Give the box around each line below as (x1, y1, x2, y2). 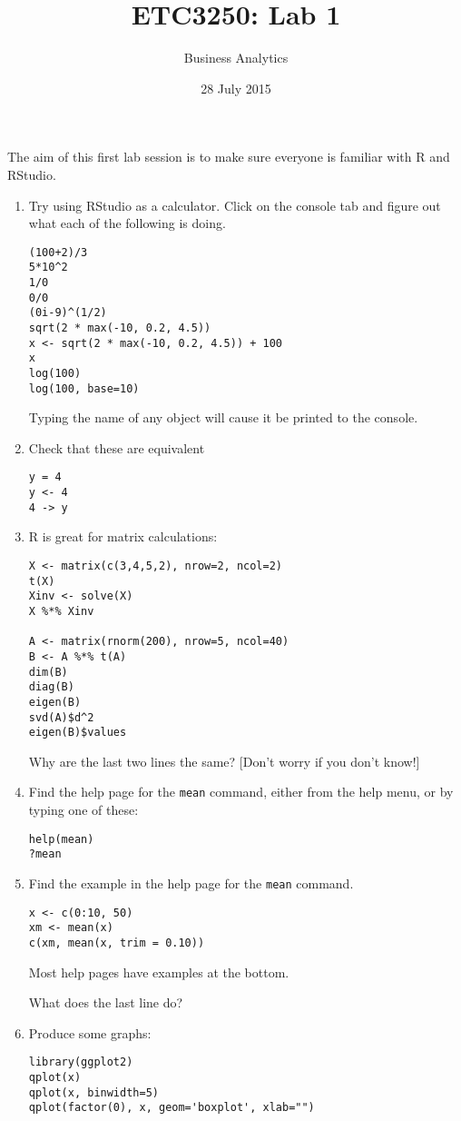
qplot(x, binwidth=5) (28, 1086, 159, 1099)
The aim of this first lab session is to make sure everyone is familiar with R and (7, 147, 450, 166)
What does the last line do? (28, 993, 183, 1012)
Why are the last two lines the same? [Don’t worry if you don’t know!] (28, 751, 420, 770)
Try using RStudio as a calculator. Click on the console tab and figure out (28, 195, 441, 214)
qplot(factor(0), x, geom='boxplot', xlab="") (28, 1101, 315, 1115)
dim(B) (28, 665, 68, 679)
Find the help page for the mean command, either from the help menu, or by (28, 782, 454, 801)
